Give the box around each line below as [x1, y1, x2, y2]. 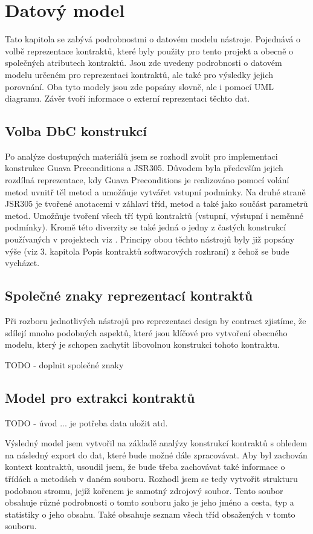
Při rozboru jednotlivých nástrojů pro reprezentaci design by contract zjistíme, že [5, 314, 306, 327]
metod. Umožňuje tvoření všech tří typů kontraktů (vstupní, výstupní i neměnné [5, 209, 303, 221]
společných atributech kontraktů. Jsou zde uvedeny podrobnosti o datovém [5, 56, 282, 69]
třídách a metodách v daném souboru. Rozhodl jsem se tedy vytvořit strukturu [5, 472, 298, 484]
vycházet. [5, 256, 40, 269]
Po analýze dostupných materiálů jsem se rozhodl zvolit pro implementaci [5, 149, 278, 162]
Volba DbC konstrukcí [5, 122, 147, 140]
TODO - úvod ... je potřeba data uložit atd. [5, 416, 168, 429]
